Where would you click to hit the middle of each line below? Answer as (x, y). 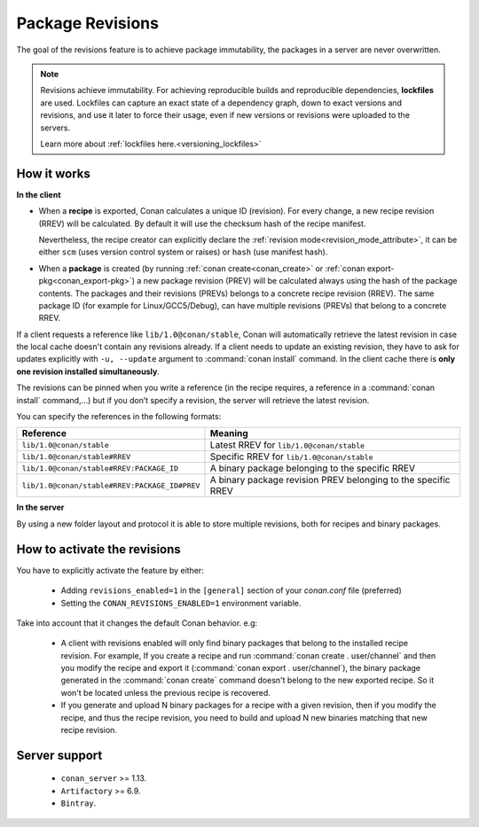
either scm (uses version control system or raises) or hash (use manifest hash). (183, 252)
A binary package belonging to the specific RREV (313, 468)
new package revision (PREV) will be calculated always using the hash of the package (300, 281)
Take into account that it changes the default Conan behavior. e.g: (137, 623)
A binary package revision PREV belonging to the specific (330, 480)
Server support (59, 755)
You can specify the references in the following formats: (119, 417)
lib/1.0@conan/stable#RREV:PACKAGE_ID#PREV (111, 485)
